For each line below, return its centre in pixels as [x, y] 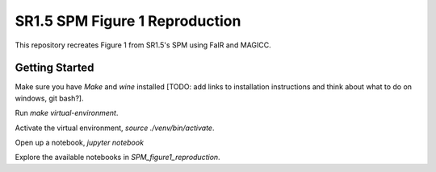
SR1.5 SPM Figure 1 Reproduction [128, 21]
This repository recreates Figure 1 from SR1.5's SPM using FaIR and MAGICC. [143, 45]
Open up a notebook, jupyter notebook [80, 143]
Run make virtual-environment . [67, 113]
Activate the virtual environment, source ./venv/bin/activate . [115, 128]
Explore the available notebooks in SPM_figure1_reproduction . [118, 158]
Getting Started [55, 68]
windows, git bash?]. [49, 98]
